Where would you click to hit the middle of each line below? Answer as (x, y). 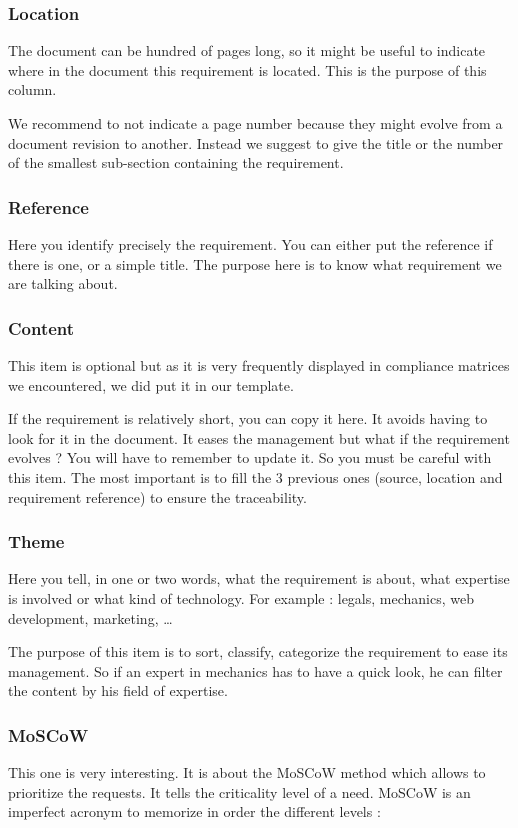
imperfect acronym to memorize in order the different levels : (194, 811)
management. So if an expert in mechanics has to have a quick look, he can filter (255, 670)
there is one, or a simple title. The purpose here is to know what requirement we (255, 263)
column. (32, 89)
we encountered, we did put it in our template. (151, 384)
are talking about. (63, 283)
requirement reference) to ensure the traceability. (157, 496)
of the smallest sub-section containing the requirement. (176, 162)
